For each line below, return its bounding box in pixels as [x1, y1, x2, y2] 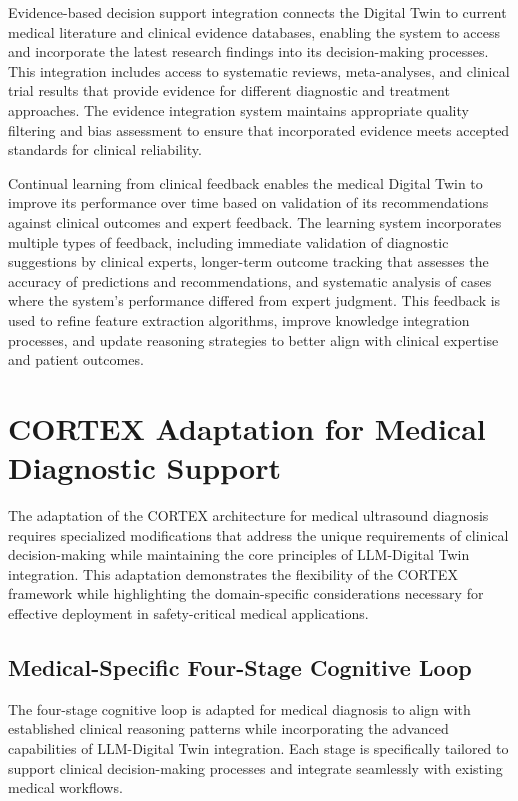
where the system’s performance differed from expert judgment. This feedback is [8, 290, 501, 311]
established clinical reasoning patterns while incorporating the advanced [8, 718, 449, 739]
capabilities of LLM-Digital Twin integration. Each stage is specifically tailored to [8, 737, 509, 758]
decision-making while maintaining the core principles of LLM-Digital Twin [8, 544, 470, 565]
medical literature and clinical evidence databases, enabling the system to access [8, 21, 501, 42]
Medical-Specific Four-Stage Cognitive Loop [8, 651, 472, 682]
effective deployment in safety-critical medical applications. [8, 602, 369, 623]
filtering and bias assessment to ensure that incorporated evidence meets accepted [8, 119, 510, 140]
